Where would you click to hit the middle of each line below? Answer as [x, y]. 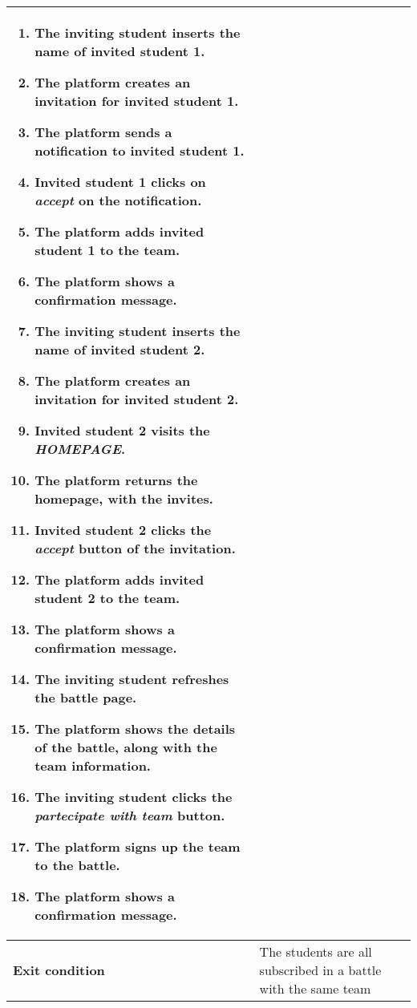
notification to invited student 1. [140, 150]
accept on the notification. [118, 200]
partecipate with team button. [130, 815]
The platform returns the [116, 480]
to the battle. [77, 865]
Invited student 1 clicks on [120, 182]
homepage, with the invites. [124, 498]
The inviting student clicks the [134, 797]
